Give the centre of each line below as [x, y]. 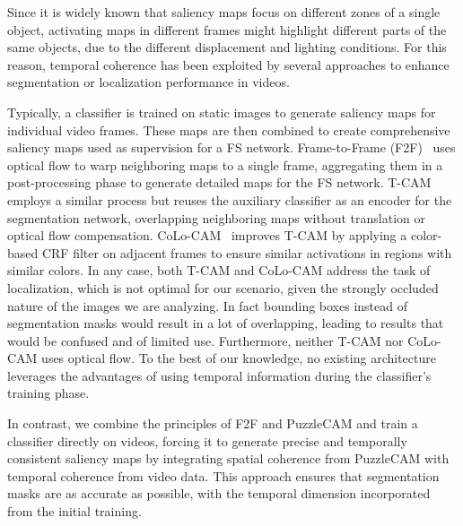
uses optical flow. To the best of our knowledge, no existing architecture [239, 358]
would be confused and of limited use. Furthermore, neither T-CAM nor [205, 340]
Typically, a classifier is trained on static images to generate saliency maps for [222, 112]
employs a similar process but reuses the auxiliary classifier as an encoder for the [230, 199]
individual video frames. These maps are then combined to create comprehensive [229, 129]
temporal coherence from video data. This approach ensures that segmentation [223, 475]
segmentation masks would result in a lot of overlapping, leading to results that [226, 323]
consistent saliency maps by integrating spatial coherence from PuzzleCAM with [228, 458]
